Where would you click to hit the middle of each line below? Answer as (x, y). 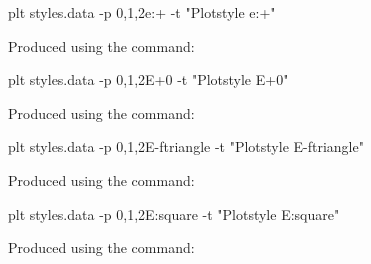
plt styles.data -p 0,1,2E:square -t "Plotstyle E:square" (174, 213)
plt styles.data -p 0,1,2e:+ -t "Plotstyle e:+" (142, 12)
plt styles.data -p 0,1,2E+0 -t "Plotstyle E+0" (148, 79)
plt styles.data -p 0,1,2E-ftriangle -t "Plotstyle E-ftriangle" (186, 146)
